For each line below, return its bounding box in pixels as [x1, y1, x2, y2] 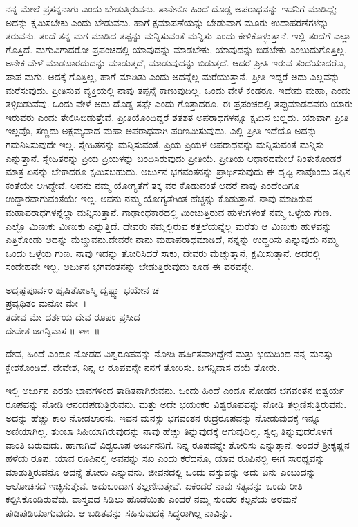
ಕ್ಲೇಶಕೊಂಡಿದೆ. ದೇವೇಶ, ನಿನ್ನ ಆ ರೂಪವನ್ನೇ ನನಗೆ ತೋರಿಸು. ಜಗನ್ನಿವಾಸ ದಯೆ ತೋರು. [6, 359, 280, 374]
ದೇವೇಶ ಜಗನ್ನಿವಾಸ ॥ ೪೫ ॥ [6, 323, 100, 337]
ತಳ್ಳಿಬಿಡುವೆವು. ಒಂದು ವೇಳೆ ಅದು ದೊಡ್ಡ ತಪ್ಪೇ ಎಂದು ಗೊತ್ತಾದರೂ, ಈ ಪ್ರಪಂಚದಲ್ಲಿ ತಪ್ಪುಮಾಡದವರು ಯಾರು [6, 96, 353, 111]
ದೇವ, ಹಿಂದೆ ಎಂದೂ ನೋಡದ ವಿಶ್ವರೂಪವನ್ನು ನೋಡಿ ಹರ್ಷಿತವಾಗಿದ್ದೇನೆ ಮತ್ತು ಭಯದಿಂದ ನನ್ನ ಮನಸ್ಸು [6, 346, 333, 361]
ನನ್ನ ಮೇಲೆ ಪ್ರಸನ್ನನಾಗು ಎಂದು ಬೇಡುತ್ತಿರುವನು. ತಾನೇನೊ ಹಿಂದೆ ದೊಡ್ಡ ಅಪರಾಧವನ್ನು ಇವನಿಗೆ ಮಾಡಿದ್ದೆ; [6, 1, 337, 15]
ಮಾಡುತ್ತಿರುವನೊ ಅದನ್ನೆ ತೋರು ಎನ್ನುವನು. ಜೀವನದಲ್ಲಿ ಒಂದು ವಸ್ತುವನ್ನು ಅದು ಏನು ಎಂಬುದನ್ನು [6, 465, 317, 479]
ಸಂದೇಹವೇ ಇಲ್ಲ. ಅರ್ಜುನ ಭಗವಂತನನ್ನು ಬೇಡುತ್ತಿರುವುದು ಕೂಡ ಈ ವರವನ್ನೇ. [6, 259, 254, 274]
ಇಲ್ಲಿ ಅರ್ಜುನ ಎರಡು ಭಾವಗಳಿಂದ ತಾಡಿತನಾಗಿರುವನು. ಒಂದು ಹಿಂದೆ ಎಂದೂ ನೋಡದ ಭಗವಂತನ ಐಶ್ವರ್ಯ [6, 383, 345, 398]
